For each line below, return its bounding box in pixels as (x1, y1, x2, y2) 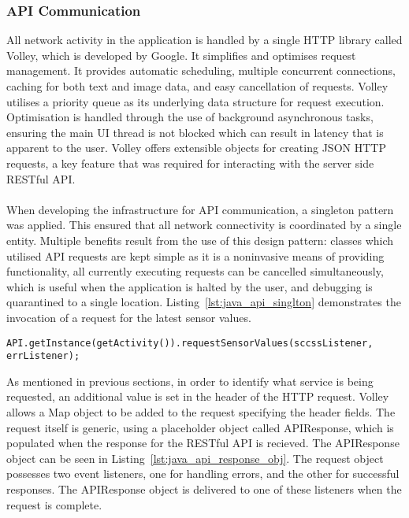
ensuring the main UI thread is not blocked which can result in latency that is (6, 124, 384, 140)
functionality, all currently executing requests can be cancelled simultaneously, (6, 263, 384, 279)
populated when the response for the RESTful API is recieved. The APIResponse (6, 435, 400, 451)
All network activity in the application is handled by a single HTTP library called (6, 31, 403, 48)
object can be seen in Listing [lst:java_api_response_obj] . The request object (6, 450, 384, 466)
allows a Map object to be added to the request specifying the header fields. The (6, 404, 396, 420)
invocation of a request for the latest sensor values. (6, 309, 251, 325)
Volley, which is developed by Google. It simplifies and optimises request (6, 46, 356, 63)
